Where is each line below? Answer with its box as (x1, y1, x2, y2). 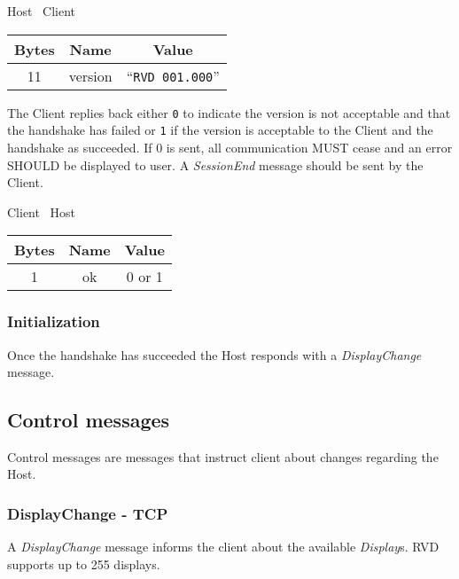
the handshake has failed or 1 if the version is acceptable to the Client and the (7, 121, 433, 139)
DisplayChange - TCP (7, 503, 168, 524)
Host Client (7, 2, 76, 20)
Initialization (7, 310, 100, 333)
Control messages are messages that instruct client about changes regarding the (7, 447, 439, 466)
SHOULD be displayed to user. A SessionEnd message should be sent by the (7, 155, 424, 174)
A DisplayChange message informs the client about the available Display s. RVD (7, 537, 440, 556)
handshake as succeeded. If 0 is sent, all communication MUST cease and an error (7, 137, 453, 156)
